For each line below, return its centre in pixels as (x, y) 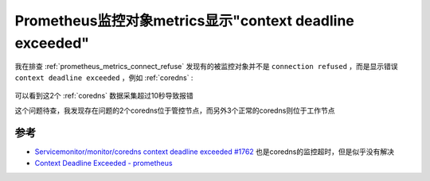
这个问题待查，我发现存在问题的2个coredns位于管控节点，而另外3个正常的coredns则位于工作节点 (175, 110)
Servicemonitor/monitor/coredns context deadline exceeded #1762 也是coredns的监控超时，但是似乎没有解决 (214, 152)
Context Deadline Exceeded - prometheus (104, 163)
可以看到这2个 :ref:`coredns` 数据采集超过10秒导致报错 (104, 96)
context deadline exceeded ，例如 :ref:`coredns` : (104, 77)
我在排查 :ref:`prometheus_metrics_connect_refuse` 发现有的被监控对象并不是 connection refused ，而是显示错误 (206, 67)
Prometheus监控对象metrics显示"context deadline (184, 21)
